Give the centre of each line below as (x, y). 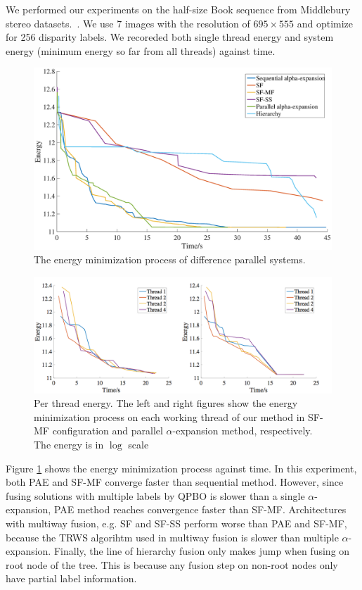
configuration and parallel (108, 431)
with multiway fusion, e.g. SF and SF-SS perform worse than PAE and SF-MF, (176, 523)
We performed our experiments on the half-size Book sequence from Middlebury (178, 9)
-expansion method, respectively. (243, 431)
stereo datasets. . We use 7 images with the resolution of (128, 23)
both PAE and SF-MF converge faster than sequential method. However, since (175, 482)
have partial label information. (71, 578)
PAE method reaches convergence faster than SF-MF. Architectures (200, 509)
